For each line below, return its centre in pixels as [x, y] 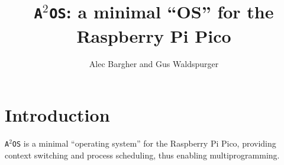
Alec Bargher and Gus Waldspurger [154, 64]
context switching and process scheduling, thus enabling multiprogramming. [142, 155]
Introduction [57, 115]
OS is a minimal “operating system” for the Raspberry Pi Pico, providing [144, 143]
